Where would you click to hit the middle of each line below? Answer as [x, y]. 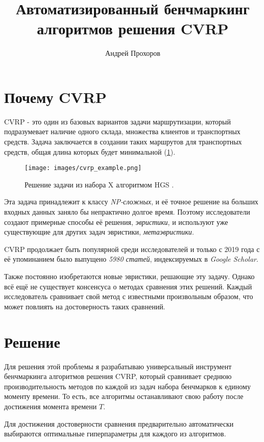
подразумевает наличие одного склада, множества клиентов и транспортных [122, 131]
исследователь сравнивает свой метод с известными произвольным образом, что [129, 296]
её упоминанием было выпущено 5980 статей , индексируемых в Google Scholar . [131, 259]
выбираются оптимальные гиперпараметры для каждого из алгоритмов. [115, 434]
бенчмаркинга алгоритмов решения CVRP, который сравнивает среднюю [118, 376]
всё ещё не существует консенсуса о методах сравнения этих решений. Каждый [128, 286]
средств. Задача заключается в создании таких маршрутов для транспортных [123, 142]
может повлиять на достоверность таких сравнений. [85, 306]
